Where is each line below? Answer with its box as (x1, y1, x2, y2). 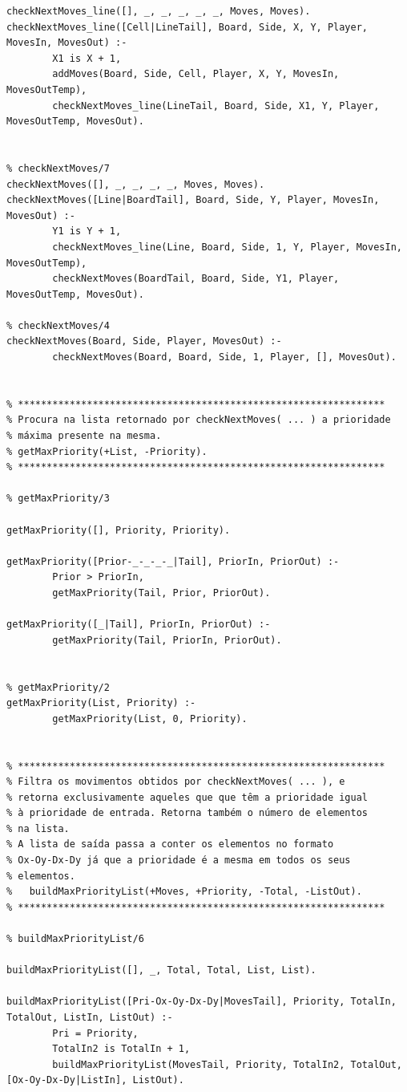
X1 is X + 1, (52, 52, 122, 64)
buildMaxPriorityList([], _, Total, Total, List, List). (6, 964, 316, 976)
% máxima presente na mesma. (6, 430, 162, 442)
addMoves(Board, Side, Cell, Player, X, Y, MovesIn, (52, 68, 340, 80)
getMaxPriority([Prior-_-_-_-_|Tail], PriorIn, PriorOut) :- (6, 555, 340, 567)
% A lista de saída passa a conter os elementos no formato (6, 838, 334, 850)
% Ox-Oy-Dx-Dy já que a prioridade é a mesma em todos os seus (6, 855, 351, 867)
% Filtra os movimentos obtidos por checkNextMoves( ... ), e (6, 776, 345, 788)
